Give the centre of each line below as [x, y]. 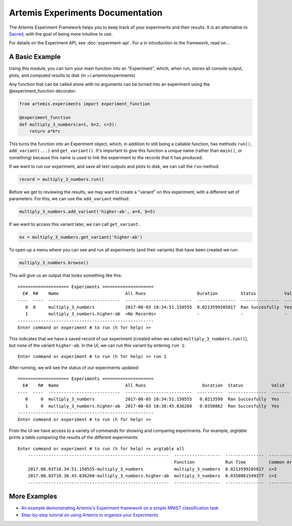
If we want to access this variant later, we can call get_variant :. [75, 225]
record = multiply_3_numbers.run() [62, 179]
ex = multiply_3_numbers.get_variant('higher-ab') [81, 237]
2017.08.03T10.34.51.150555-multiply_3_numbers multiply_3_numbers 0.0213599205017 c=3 [152, 469]
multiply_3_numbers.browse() [54, 263]
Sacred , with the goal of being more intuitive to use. [61, 34]
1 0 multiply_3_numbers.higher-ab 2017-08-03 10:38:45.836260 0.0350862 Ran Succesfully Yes [152, 406]
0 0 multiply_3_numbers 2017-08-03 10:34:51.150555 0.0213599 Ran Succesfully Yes [152, 399]
